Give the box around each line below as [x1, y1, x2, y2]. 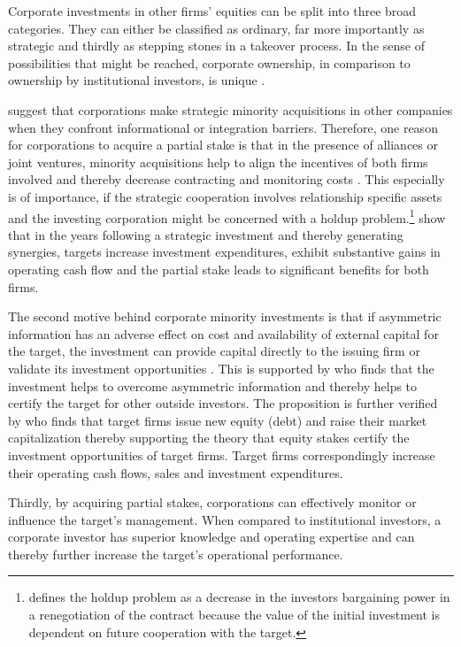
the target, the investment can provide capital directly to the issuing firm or [8, 342, 420, 360]
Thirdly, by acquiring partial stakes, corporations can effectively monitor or [8, 493, 417, 512]
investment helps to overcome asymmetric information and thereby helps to [8, 376, 418, 395]
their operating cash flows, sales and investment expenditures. [8, 463, 343, 481]
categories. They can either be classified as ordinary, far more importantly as [8, 19, 425, 37]
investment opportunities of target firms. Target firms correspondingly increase [8, 445, 435, 464]
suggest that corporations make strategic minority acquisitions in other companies [8, 100, 453, 119]
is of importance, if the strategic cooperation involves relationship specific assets [8, 187, 442, 205]
